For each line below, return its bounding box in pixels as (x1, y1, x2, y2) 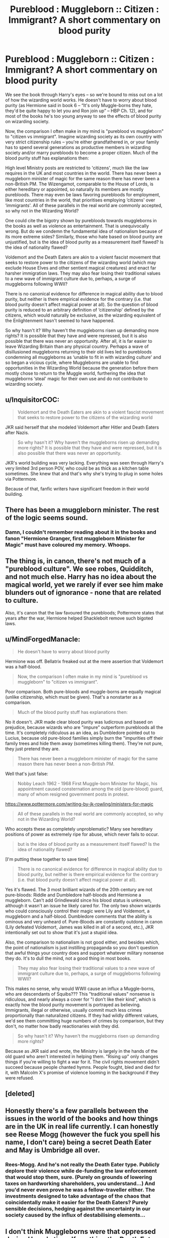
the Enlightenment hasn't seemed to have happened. (5, 317, 115, 324)
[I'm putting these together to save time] (5, 856, 89, 862)
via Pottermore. (5, 476, 37, 482)
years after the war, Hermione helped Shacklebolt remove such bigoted (5, 615, 153, 621)
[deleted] (5, 1090, 35, 1098)
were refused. (5, 1074, 34, 1081)
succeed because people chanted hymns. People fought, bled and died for (5, 1064, 160, 1070)
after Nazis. (5, 429, 29, 435)
